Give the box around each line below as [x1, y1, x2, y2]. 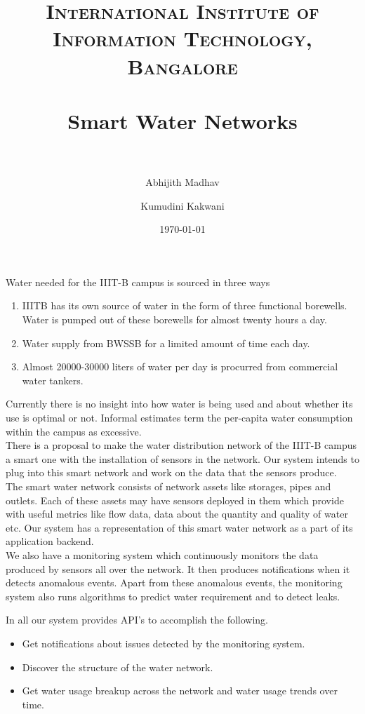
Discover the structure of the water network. [22, 659, 213, 674]
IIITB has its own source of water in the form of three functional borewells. [22, 298, 347, 313]
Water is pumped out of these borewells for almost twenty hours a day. [22, 312, 327, 327]
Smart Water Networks [67, 106, 298, 135]
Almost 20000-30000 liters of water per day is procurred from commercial [22, 359, 338, 374]
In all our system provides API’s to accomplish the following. [6, 612, 268, 627]
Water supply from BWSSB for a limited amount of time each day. [22, 335, 310, 350]
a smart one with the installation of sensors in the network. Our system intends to [6, 451, 359, 466]
